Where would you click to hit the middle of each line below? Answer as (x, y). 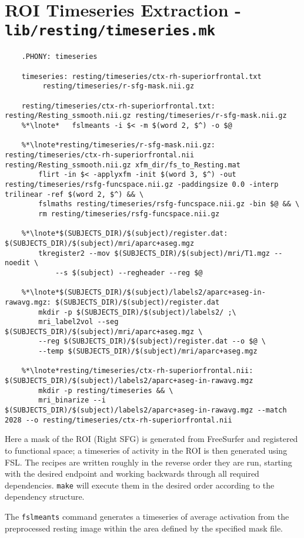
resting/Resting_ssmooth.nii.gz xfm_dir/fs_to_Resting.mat (123, 165)
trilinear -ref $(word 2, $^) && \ (74, 194)
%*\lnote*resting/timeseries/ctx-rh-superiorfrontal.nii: (137, 371)
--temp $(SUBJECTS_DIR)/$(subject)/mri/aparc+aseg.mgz (148, 351)
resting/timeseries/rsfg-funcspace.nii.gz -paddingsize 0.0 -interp (142, 184)
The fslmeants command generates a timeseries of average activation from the (147, 516)
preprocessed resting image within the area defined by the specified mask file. (144, 528)
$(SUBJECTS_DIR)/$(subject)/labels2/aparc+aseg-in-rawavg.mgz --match (146, 410)
